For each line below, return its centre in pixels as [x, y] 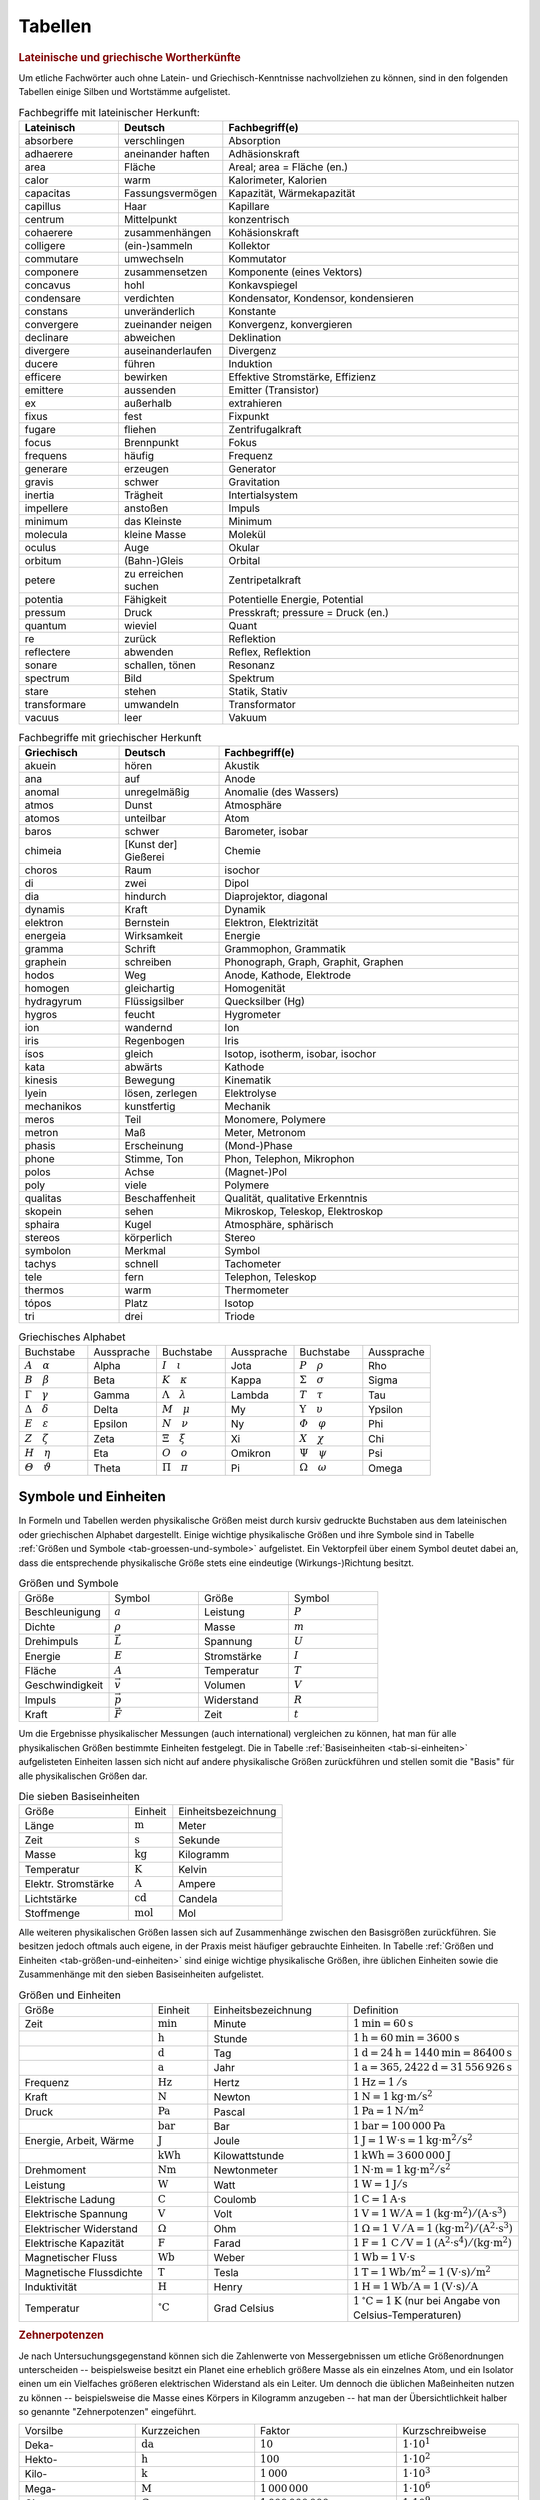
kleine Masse [155, 534]
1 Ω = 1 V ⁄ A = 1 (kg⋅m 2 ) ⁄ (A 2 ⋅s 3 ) [433, 2227]
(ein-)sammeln [158, 245]
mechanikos [53, 1107]
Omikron [251, 1453]
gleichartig [149, 988]
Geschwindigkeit [64, 1685]
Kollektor [249, 245]
